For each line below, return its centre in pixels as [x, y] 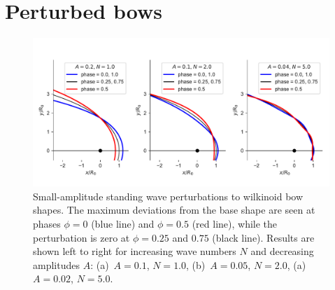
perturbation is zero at [81, 237]
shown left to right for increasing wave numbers [135, 251]
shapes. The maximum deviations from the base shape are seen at [174, 210]
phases [47, 223]
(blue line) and [123, 223]
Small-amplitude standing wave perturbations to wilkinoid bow [168, 196]
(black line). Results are [263, 237]
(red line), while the [235, 223]
